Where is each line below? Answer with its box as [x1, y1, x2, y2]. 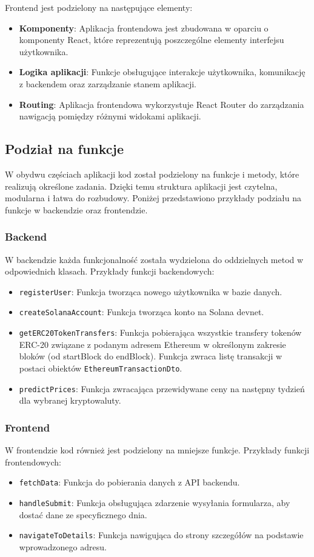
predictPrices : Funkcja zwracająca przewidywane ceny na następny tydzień [19, 382, 305, 395]
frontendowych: [5, 455, 62, 468]
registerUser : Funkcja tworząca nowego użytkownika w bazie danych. [19, 285, 282, 298]
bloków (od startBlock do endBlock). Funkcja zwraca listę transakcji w [19, 350, 282, 362]
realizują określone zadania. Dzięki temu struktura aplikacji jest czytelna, [5, 179, 278, 192]
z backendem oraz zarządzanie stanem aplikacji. [19, 77, 196, 90]
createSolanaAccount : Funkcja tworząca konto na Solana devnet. [19, 305, 264, 318]
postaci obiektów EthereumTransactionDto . [19, 361, 182, 374]
